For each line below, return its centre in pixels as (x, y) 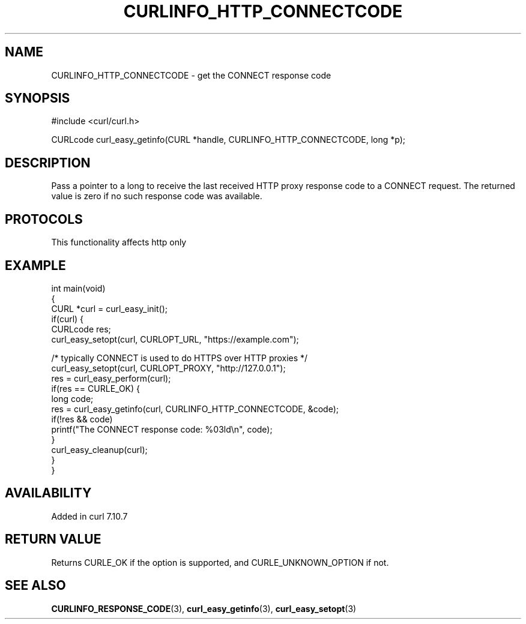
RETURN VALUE (53, 539)
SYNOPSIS (38, 98)
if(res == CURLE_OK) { (95, 388)
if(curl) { (68, 319)
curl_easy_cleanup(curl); (99, 449)
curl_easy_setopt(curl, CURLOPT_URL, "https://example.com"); (175, 339)
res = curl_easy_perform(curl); (111, 378)
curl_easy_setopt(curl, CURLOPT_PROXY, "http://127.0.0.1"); (168, 368)
